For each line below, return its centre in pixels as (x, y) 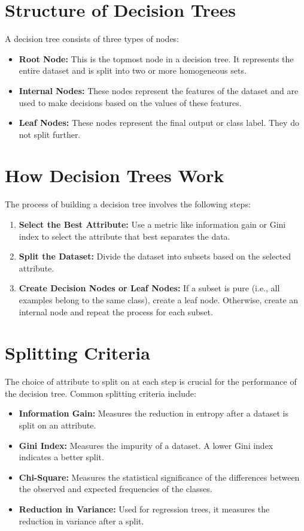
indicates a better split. (61, 457)
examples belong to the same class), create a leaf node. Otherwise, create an (159, 299)
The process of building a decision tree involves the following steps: (128, 204)
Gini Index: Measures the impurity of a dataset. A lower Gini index (146, 445)
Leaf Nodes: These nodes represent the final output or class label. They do (159, 123)
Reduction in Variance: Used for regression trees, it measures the (144, 509)
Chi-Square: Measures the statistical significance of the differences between (159, 477)
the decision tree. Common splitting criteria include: (101, 393)
